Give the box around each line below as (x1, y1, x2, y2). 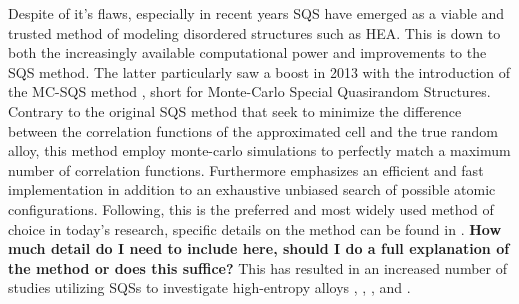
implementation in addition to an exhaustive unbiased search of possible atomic (8, 179, 496, 200)
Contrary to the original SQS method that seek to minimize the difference (8, 100, 462, 121)
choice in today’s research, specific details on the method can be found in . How (8, 218, 502, 239)
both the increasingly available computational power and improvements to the (8, 42, 487, 63)
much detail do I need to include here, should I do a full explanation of (8, 238, 510, 259)
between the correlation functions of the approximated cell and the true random (8, 120, 498, 141)
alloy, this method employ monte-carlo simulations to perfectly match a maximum (8, 140, 511, 161)
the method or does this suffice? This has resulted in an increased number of (8, 257, 507, 278)
